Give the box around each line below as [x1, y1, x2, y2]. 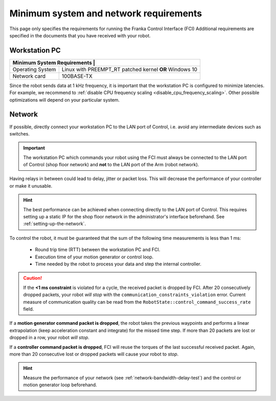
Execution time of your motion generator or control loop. [35, 254, 154, 260]
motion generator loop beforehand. [23, 382, 97, 388]
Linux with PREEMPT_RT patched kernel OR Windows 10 [61, 65, 198, 73]
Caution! [23, 275, 42, 281]
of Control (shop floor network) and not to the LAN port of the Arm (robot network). [23, 162, 199, 168]
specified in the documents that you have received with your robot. [9, 32, 151, 38]
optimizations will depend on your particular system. [9, 97, 120, 103]
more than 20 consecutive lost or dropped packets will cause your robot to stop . [9, 351, 179, 357]
